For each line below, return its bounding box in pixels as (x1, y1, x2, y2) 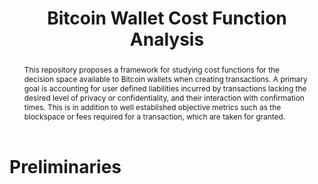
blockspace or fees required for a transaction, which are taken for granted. (23, 111, 286, 122)
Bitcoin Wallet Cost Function (47, 7, 287, 30)
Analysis (129, 28, 205, 51)
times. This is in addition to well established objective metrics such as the (23, 102, 282, 112)
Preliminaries (9, 155, 122, 178)
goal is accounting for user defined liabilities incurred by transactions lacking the (23, 83, 307, 94)
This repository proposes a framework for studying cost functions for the (23, 64, 281, 75)
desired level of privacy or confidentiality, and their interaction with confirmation (23, 92, 305, 103)
